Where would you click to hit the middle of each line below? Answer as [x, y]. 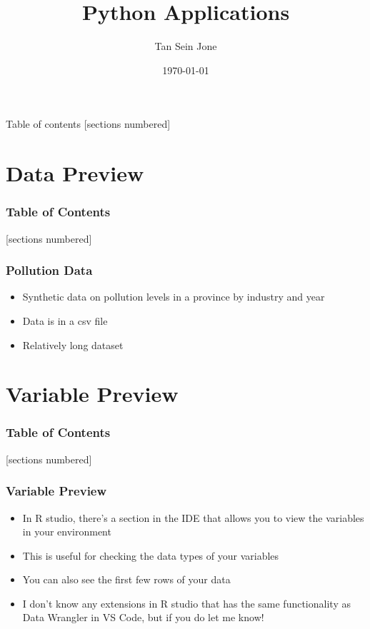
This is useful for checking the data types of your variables [151, 555]
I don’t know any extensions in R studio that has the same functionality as [186, 603]
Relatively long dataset [73, 344]
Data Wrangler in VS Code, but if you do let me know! [143, 617]
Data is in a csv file [65, 320]
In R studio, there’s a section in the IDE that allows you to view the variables [193, 517]
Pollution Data [49, 270]
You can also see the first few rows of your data [126, 579]
